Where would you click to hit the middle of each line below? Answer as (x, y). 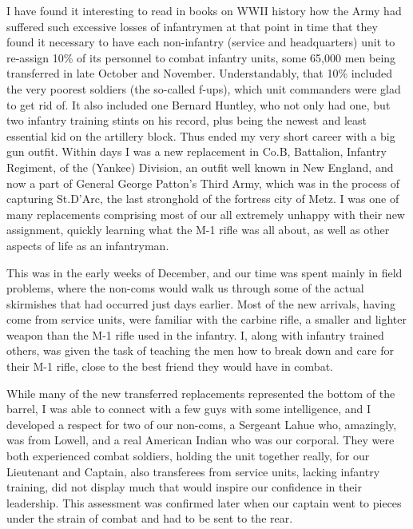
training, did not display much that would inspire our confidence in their (184, 487)
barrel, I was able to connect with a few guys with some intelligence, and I (189, 409)
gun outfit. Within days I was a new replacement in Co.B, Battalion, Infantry (197, 151)
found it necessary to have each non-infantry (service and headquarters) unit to (201, 42)
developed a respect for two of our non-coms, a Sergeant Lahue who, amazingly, (202, 424)
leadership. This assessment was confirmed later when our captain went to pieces (204, 502)
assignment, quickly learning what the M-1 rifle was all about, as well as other (198, 230)
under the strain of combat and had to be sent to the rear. (150, 518)
